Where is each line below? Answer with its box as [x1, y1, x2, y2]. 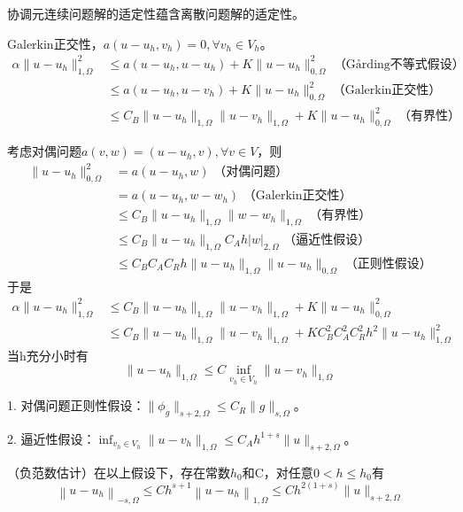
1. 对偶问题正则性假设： [7, 396, 145, 415]
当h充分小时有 [7, 345, 89, 364]
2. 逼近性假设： [7, 429, 96, 447]
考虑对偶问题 [7, 142, 81, 160]
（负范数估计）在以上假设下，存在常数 [7, 462, 230, 481]
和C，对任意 [242, 462, 313, 481]
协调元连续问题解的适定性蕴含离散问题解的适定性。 [7, 4, 305, 22]
